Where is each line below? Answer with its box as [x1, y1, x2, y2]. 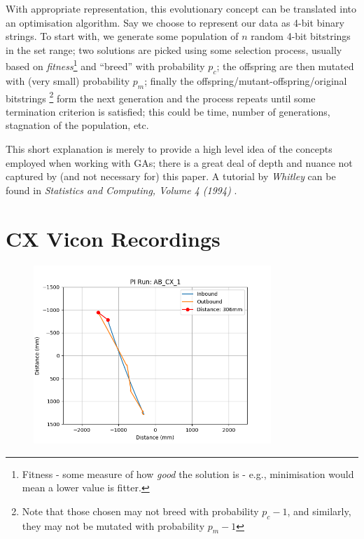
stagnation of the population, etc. [6, 118, 149, 132]
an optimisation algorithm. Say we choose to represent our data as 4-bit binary [6, 15, 344, 29]
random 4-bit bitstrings [251, 29, 351, 43]
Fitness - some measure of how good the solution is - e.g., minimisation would [22, 466, 354, 481]
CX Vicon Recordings [6, 224, 220, 252]
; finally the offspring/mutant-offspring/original [144, 73, 347, 88]
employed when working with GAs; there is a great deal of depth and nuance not [6, 155, 353, 170]
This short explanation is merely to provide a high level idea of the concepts [6, 142, 332, 156]
